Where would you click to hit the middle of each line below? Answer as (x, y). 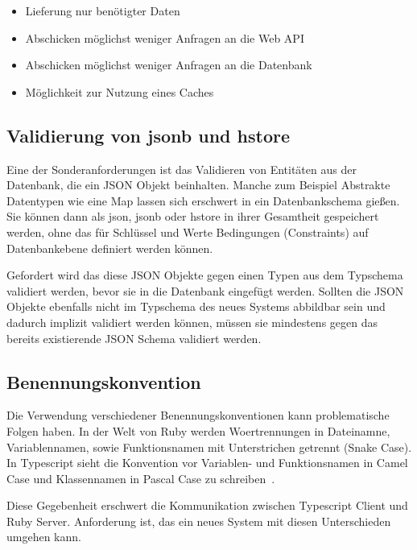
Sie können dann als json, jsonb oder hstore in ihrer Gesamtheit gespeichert (193, 216)
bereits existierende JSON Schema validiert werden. (134, 338)
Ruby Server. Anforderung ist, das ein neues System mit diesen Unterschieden (199, 521)
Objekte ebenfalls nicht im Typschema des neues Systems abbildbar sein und (196, 306)
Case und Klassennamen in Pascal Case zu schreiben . (141, 478)
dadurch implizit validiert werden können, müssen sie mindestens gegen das (192, 322)
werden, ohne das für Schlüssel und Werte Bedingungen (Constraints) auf (188, 232)
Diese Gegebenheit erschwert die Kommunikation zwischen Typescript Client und (207, 505)
